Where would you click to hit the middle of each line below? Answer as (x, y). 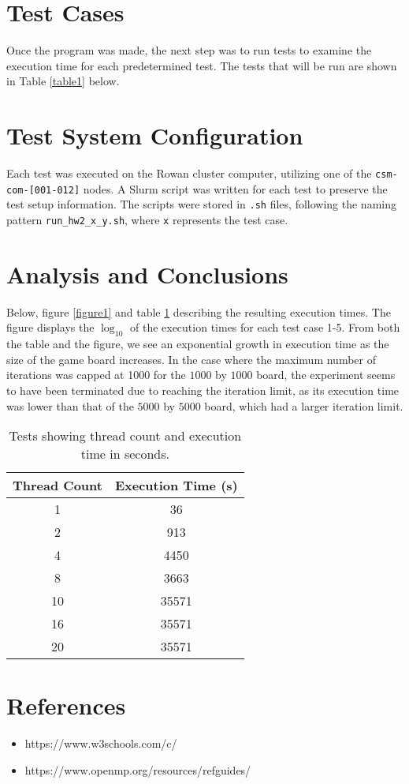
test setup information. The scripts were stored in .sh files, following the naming (201, 204)
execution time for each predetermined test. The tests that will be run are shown (202, 65)
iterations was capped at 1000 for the (96, 375)
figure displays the (50, 327)
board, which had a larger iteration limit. (304, 405)
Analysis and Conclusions (147, 274)
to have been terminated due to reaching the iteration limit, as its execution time (203, 390)
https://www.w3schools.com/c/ (101, 743)
